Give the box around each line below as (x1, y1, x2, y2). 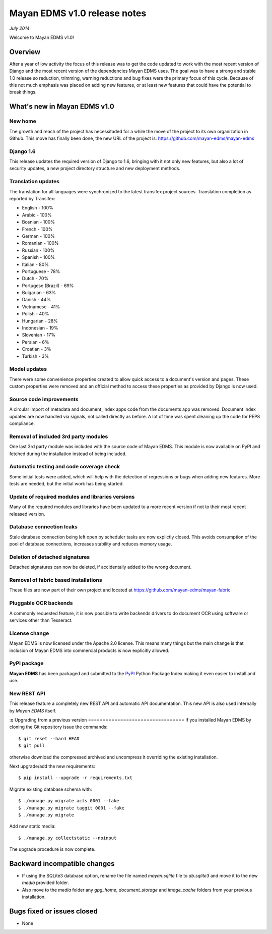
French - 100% (22, 226, 53, 232)
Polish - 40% (22, 311, 49, 317)
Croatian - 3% (22, 346, 51, 352)
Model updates (9, 366, 47, 373)
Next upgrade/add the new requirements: (9, 763, 95, 769)
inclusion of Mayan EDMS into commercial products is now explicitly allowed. (9, 647, 170, 653)
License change (9, 630, 49, 637)
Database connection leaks (9, 523, 78, 530)
